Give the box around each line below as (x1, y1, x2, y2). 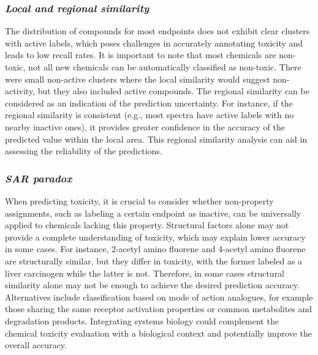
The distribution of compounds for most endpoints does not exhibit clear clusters (5, 24, 310, 37)
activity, (5, 84, 36, 97)
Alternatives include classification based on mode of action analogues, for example (5, 290, 313, 303)
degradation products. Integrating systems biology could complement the (5, 314, 279, 327)
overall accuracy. (5, 338, 67, 351)
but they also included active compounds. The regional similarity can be (37, 84, 309, 97)
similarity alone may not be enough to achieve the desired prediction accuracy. (5, 278, 300, 291)
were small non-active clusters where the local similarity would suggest (5, 72, 270, 85)
